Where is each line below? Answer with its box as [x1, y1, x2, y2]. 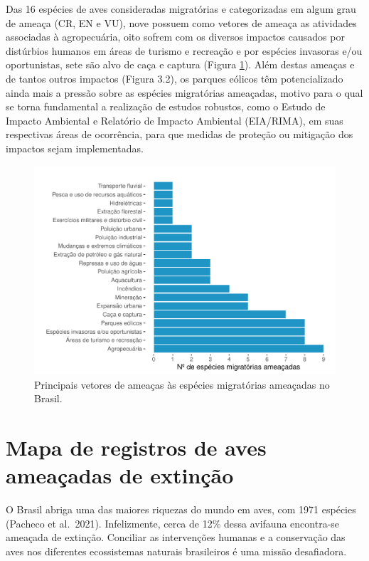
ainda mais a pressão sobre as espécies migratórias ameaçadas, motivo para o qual [6, 85, 363, 100]
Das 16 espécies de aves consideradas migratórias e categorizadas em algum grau [6, 1, 356, 16]
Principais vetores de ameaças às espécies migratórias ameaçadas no [34, 377, 330, 392]
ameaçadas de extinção [6, 461, 234, 490]
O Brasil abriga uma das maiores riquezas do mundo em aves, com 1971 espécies [6, 502, 356, 517]
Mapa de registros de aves [6, 433, 267, 462]
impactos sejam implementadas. [6, 140, 144, 155]
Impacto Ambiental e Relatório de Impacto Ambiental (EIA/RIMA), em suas [6, 112, 343, 127]
